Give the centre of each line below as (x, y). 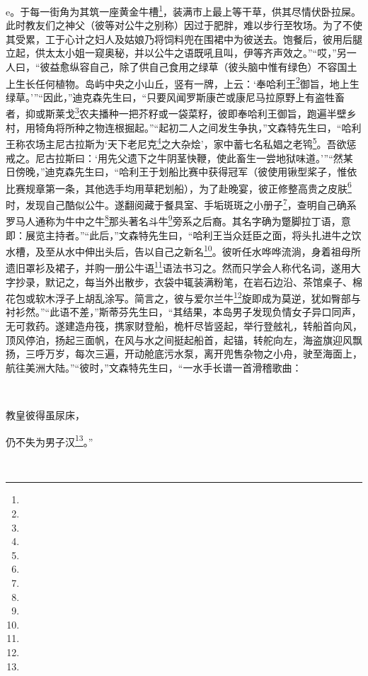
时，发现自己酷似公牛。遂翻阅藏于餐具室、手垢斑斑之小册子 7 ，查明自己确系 (181, 204)
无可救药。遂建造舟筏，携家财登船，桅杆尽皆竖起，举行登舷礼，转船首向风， (184, 326)
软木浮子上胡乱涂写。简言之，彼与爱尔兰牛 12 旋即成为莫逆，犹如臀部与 (198, 297)
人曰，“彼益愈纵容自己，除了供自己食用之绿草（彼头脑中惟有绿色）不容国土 (182, 67)
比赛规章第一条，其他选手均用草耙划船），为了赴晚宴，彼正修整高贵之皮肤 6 (179, 187)
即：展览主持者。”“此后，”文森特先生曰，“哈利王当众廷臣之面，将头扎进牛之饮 (184, 235)
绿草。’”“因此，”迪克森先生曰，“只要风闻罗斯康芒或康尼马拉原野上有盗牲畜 (176, 97)
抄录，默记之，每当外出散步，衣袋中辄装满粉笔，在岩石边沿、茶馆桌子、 (184, 281)
